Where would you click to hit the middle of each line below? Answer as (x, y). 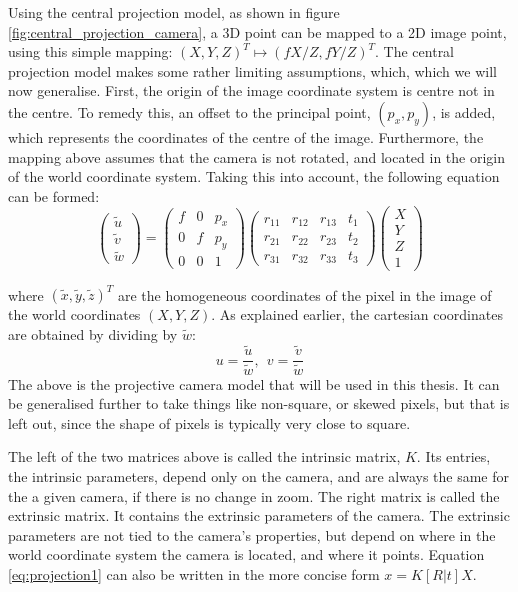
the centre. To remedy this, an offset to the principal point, (189, 111)
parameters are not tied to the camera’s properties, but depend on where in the (252, 534)
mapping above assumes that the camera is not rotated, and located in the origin (257, 156)
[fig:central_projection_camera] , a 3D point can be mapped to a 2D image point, (257, 31)
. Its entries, (453, 456)
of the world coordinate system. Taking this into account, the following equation (254, 176)
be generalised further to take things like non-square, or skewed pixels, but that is (259, 403)
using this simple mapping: (90, 51)
